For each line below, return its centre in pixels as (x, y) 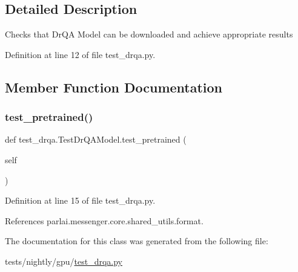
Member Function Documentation (114, 87)
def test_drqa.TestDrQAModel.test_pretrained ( (96, 139)
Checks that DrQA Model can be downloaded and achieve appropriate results (149, 34)
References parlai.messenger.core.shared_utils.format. (104, 220)
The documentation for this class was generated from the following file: (137, 241)
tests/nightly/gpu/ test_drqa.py (64, 261)
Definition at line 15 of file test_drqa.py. (80, 200)
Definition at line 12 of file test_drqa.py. (80, 54)
